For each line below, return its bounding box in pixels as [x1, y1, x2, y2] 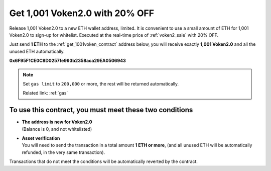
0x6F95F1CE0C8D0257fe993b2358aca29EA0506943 [9, 58, 126, 64]
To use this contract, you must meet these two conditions [9, 106, 193, 114]
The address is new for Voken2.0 [22, 119, 92, 125]
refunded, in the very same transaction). [22, 149, 105, 155]
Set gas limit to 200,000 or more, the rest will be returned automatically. [23, 80, 179, 87]
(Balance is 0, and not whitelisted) [22, 126, 92, 132]
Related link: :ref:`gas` [23, 90, 68, 96]
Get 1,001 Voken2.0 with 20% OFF [9, 8, 155, 19]
